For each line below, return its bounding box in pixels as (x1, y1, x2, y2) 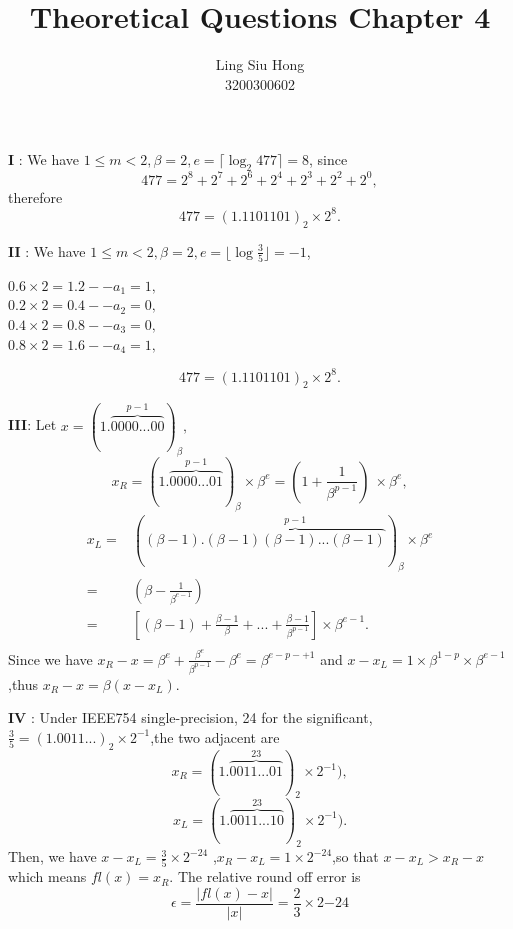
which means (8, 866, 87, 887)
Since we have (8, 648, 93, 669)
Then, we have (8, 846, 97, 867)
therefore (8, 186, 63, 207)
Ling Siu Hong (215, 54, 305, 75)
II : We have (8, 240, 86, 261)
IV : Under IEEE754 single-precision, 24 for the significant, (8, 707, 373, 728)
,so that (332, 846, 379, 867)
